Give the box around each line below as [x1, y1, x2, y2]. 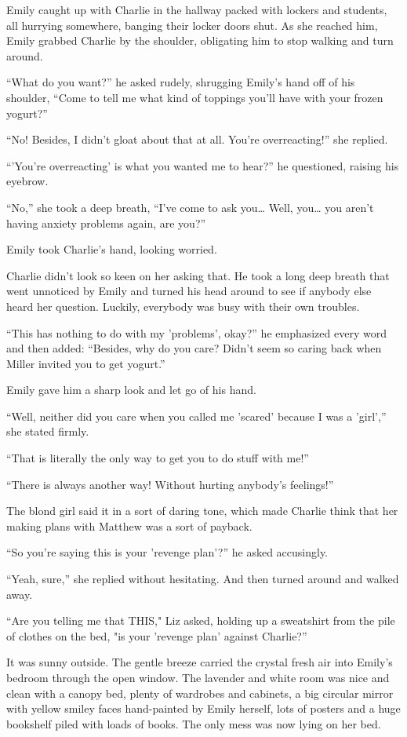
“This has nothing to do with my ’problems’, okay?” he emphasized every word [6, 324, 387, 341]
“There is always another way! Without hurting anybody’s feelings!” [6, 476, 334, 492]
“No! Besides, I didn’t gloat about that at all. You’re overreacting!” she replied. [6, 131, 388, 148]
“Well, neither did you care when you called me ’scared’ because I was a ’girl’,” [6, 407, 387, 424]
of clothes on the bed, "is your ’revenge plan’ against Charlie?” [6, 627, 307, 644]
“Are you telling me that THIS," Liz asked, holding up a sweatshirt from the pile [6, 612, 395, 629]
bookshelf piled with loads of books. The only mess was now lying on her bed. [6, 715, 381, 732]
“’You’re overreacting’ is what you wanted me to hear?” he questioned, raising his [6, 157, 399, 173]
